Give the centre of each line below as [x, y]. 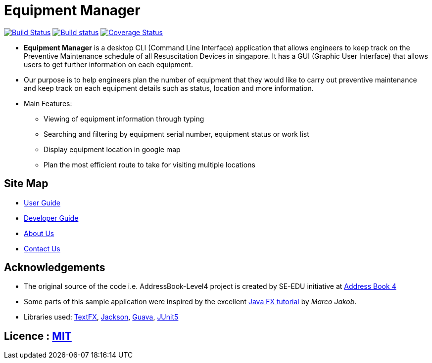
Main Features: [48, 103]
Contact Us [42, 248]
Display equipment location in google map [112, 149]
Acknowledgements [55, 268]
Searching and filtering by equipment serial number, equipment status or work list [176, 134]
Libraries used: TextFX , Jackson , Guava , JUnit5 [101, 317]
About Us [39, 233]
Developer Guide [51, 218]
